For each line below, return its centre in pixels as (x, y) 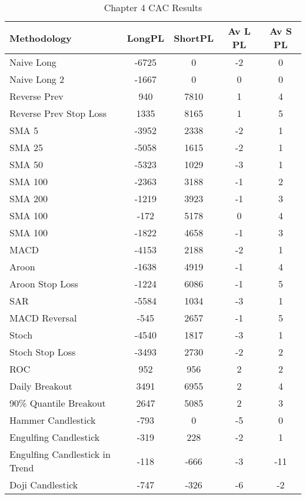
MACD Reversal (43, 318)
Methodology (41, 38)
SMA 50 (26, 164)
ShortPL (194, 38)
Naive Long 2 (37, 79)
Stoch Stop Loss (43, 352)
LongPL (146, 38)
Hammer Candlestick (53, 420)
